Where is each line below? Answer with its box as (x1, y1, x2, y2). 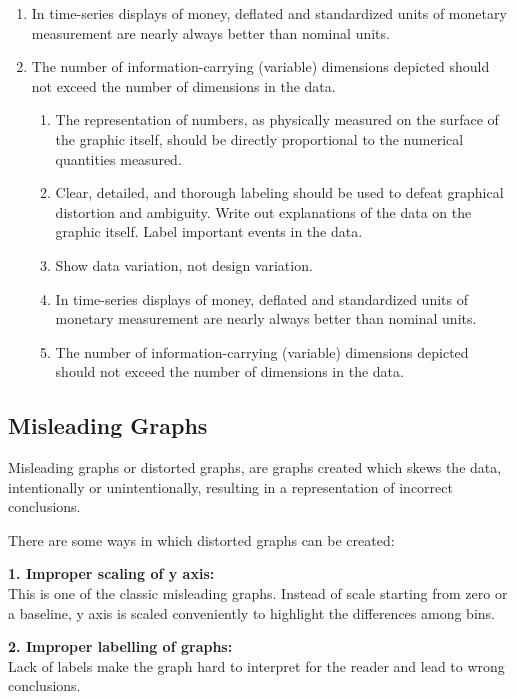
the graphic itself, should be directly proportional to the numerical (55, 128, 464, 149)
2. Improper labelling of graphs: (8, 636, 233, 657)
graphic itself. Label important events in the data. (55, 221, 363, 242)
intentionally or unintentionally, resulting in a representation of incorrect (8, 476, 453, 497)
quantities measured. (55, 148, 182, 169)
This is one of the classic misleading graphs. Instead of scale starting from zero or (8, 583, 508, 604)
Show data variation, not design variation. (55, 254, 313, 275)
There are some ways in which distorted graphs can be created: (8, 529, 395, 550)
